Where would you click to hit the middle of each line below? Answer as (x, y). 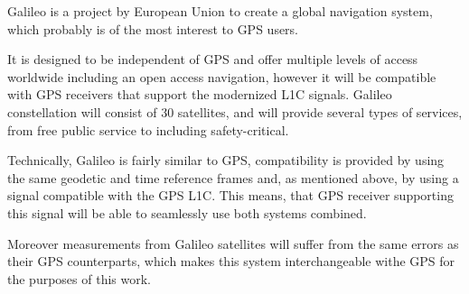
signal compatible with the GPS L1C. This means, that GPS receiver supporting (230, 195)
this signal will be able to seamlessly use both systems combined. (187, 212)
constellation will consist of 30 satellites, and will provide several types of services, (235, 111)
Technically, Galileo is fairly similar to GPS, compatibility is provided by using (226, 160)
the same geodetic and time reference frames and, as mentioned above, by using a (233, 177)
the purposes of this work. (79, 278)
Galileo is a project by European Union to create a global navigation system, (220, 11)
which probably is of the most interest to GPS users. (153, 28)
